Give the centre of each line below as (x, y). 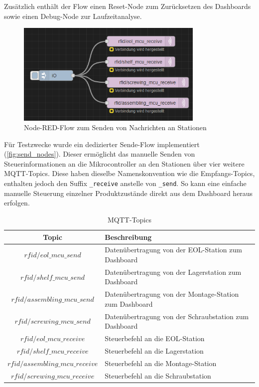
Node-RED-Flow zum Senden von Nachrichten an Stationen (115, 127)
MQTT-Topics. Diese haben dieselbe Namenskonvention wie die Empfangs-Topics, (129, 173)
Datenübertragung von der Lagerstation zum (173, 272)
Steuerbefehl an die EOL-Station (155, 338)
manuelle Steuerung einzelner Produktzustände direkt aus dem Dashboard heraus (129, 193)
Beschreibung (128, 237)
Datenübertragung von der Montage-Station (172, 294)
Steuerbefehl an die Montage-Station (161, 363)
